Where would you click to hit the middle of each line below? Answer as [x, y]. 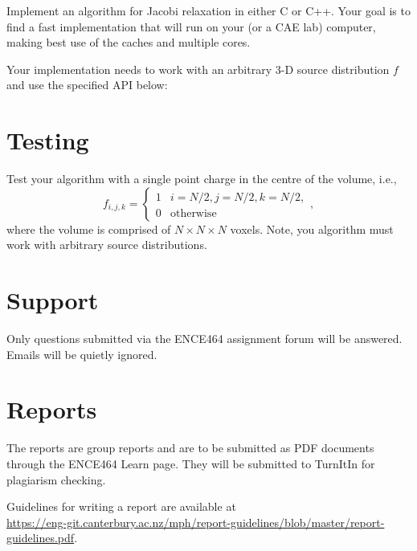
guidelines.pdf [41, 538]
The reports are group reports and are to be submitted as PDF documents [190, 448]
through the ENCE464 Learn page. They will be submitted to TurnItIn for [191, 463]
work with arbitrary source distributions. [107, 245]
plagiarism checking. [56, 479]
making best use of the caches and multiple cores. [129, 42]
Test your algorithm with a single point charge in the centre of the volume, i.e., [202, 179]
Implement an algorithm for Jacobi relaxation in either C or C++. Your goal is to [208, 10]
